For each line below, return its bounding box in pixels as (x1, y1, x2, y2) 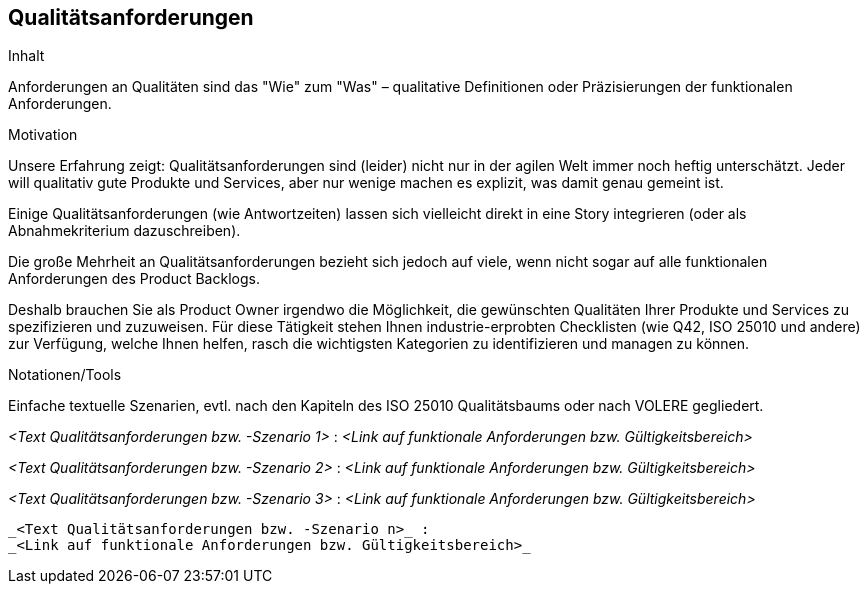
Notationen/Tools (8, 366, 122, 384)
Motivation (8, 126, 78, 144)
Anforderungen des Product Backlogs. (8, 270, 260, 288)
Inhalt (8, 47, 45, 65)
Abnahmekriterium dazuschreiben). (8, 222, 241, 240)
